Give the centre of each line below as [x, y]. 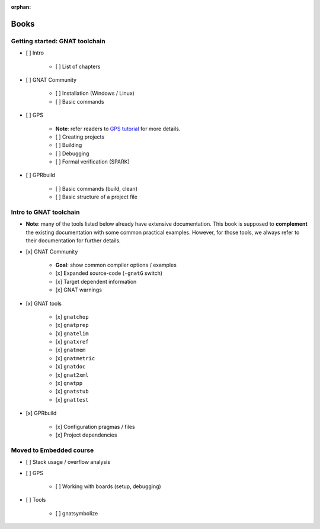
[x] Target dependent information [96, 281]
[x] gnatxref [72, 342]
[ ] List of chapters [78, 66]
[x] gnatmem [71, 350]
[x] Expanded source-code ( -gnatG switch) [109, 273]
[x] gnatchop [72, 316]
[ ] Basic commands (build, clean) [96, 188]
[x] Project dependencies [86, 435]
